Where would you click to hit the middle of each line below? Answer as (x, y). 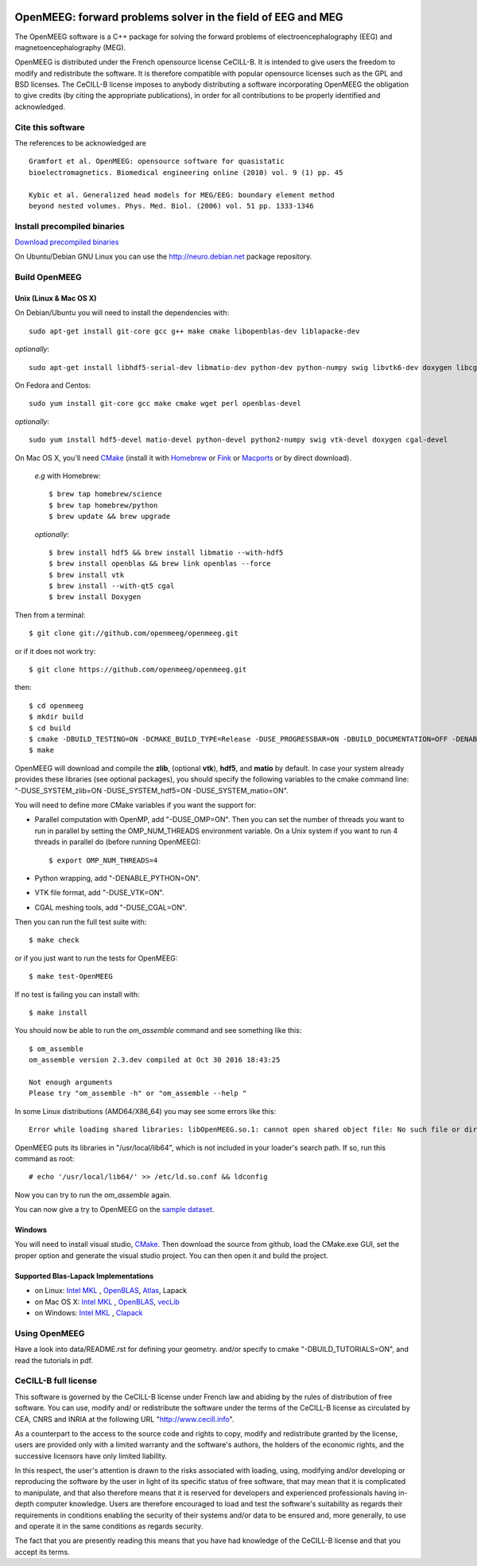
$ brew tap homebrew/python (103, 505)
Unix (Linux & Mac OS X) (56, 298)
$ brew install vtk (87, 575)
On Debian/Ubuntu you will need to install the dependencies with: (122, 313)
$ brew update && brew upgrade (110, 516)
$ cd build (50, 728)
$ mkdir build (56, 717)
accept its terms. (43, 1552)
